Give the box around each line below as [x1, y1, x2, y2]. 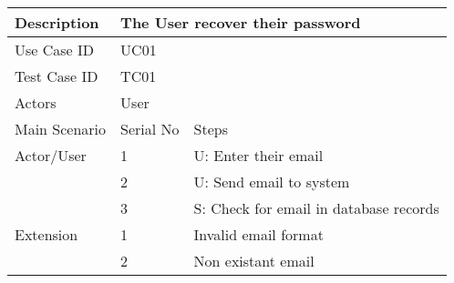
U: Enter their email [193, 145, 324, 166]
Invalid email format [193, 224, 324, 245]
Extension [15, 224, 78, 245]
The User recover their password [120, 12, 361, 33]
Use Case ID [15, 39, 95, 60]
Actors [15, 92, 57, 113]
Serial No [120, 118, 180, 139]
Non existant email [193, 250, 315, 271]
